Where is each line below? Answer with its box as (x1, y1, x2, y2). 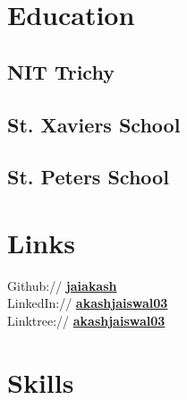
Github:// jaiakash (7, 276, 117, 294)
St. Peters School (7, 163, 169, 191)
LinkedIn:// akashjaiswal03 (7, 294, 168, 312)
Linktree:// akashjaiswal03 (7, 311, 166, 330)
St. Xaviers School (7, 110, 181, 138)
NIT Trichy (7, 57, 115, 85)
